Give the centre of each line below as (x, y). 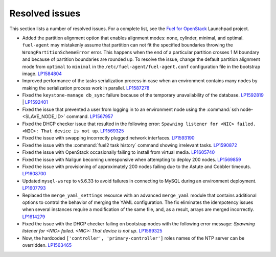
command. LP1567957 (90, 116)
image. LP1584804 (42, 74)
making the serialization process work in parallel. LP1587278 (86, 88)
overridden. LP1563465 (47, 245)
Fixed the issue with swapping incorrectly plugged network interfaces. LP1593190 (108, 138)
